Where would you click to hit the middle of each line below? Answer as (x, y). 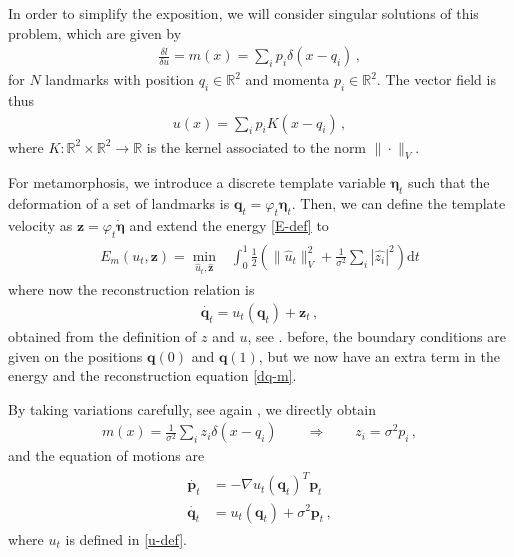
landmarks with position (120, 79)
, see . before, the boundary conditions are (376, 335)
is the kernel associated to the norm (256, 146)
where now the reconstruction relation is (131, 289)
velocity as (40, 225)
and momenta (287, 79)
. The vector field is (436, 79)
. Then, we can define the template (398, 203)
